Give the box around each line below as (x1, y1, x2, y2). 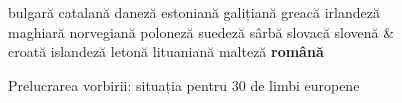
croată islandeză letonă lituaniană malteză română (8, 41, 324, 62)
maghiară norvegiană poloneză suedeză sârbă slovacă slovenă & (8, 21, 395, 42)
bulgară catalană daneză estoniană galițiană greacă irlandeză (8, 2, 380, 22)
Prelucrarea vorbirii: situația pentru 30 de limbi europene (8, 74, 360, 95)
